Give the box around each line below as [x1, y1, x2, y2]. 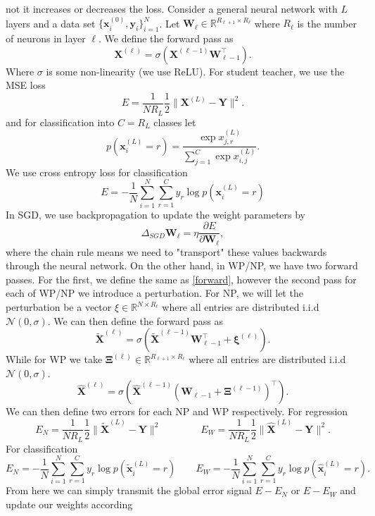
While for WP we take [6, 352, 103, 367]
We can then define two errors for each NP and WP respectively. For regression [6, 404, 348, 419]
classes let [153, 114, 196, 129]
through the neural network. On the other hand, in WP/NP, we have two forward [6, 258, 358, 273]
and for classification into [6, 114, 115, 129]
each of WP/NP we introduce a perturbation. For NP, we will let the [6, 285, 303, 300]
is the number [297, 16, 357, 30]
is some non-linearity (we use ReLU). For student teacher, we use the [46, 63, 345, 78]
